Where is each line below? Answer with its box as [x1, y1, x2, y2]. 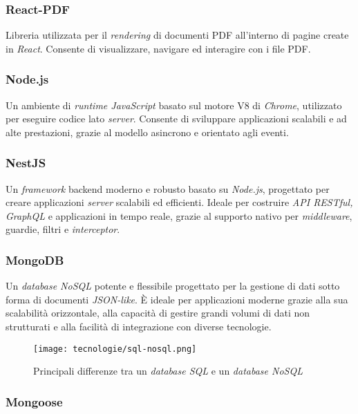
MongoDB [6, 251, 64, 268]
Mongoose [6, 393, 63, 410]
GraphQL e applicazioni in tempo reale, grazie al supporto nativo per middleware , [6, 208, 352, 223]
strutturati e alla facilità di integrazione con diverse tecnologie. [6, 319, 272, 333]
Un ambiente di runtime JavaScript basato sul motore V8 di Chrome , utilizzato [6, 97, 342, 112]
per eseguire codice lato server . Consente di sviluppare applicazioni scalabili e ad [6, 111, 347, 126]
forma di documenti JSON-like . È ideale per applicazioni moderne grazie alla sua [6, 292, 348, 306]
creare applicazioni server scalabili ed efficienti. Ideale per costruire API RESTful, [6, 195, 353, 209]
